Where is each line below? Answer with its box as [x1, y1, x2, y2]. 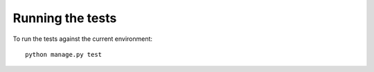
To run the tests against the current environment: [12, 35, 152, 43]
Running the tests [12, 10, 117, 26]
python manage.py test [25, 51, 103, 58]
